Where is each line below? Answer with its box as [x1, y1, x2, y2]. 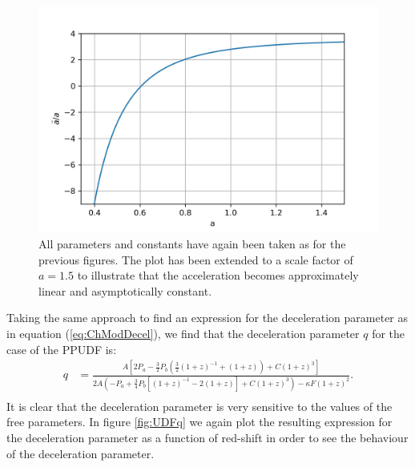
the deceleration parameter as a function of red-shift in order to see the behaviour [6, 429, 409, 446]
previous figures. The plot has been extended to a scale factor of [38, 251, 353, 268]
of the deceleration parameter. [6, 445, 155, 461]
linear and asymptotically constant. [38, 282, 212, 299]
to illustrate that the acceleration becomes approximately [77, 267, 359, 284]
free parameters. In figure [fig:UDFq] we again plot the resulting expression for [6, 413, 393, 430]
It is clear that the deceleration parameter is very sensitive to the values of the [6, 397, 393, 414]
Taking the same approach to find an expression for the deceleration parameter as [6, 309, 409, 326]
